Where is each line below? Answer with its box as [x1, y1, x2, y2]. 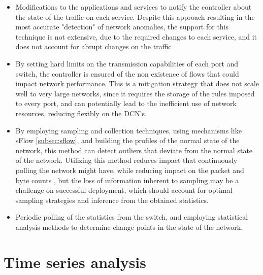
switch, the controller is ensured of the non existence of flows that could [15, 68, 239, 79]
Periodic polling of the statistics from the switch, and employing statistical [15, 212, 248, 222]
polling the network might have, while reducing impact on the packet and [15, 164, 244, 175]
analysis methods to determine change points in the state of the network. [15, 221, 243, 232]
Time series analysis [4, 251, 146, 272]
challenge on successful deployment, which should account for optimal [15, 185, 233, 195]
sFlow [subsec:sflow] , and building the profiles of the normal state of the [15, 135, 240, 146]
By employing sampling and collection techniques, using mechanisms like [15, 125, 242, 135]
